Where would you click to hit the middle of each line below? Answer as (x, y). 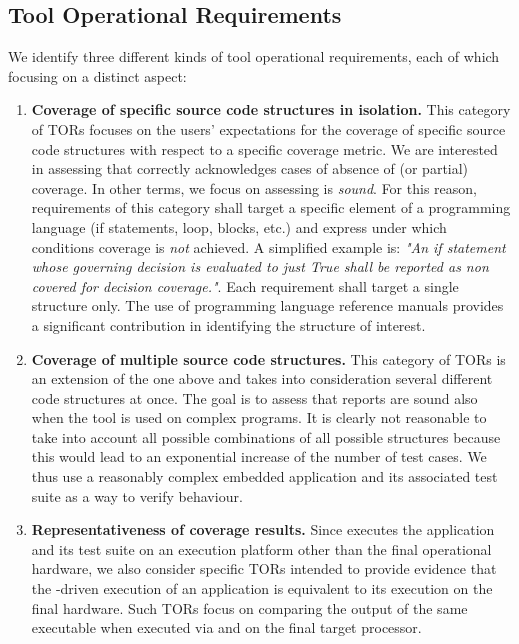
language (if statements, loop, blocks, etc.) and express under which (239, 226)
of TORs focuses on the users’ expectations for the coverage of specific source (268, 128)
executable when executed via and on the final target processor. (226, 627)
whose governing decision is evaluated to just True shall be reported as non (260, 266)
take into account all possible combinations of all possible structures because (266, 436)
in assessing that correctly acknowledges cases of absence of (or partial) (250, 168)
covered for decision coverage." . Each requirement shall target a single (245, 285)
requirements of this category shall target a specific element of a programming (271, 207)
